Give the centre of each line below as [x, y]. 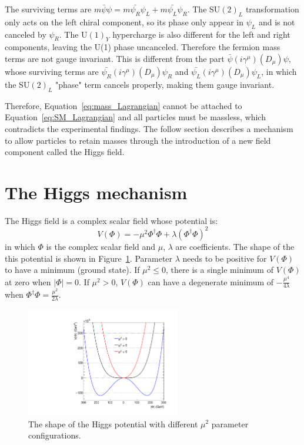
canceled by [26, 34]
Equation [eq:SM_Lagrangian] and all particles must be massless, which [135, 117]
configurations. [55, 435]
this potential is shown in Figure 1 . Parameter [89, 258]
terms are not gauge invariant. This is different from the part [115, 58]
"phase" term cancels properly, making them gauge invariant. [165, 84]
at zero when [28, 281]
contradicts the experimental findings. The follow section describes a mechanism [149, 128]
